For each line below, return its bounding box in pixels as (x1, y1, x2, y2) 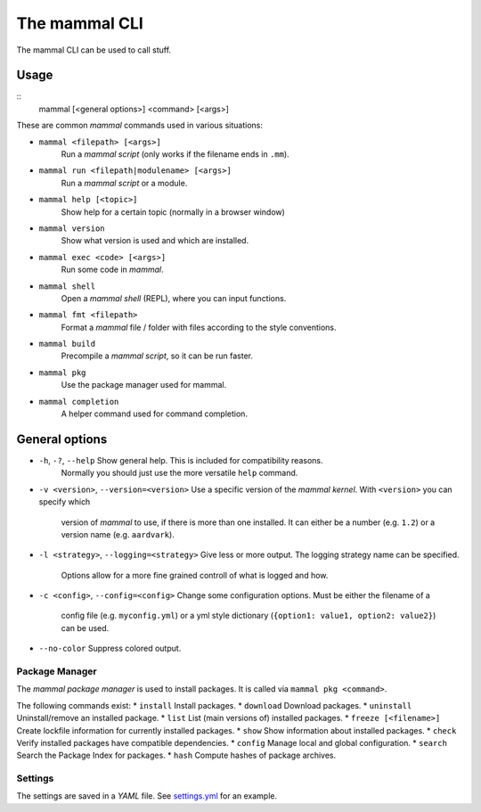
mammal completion (38, 397, 119, 406)
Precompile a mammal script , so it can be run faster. (61, 350, 254, 361)
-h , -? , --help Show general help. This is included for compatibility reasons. (38, 455, 323, 465)
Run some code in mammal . (61, 264, 164, 275)
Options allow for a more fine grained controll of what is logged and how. (61, 570, 329, 580)
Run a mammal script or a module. (61, 177, 188, 188)
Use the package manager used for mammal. (61, 380, 227, 390)
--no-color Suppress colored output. (38, 643, 182, 654)
